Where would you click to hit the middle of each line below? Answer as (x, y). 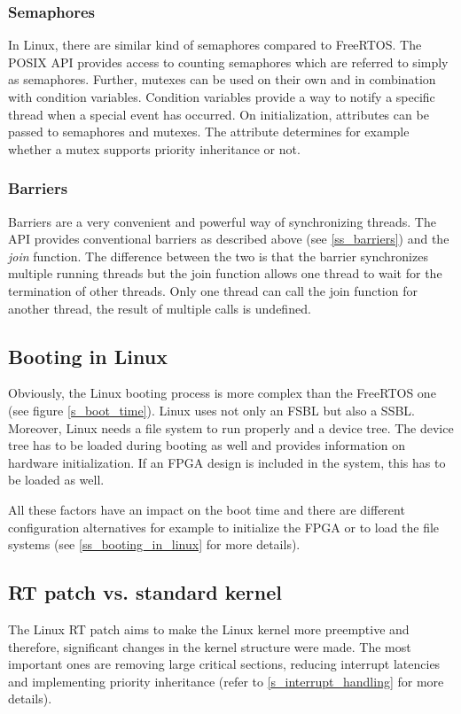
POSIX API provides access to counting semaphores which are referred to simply (228, 62)
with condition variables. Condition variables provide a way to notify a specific (222, 97)
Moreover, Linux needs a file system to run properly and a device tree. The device (231, 427)
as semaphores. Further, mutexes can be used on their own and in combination (222, 79)
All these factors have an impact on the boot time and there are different (207, 509)
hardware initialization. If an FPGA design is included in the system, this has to (227, 462)
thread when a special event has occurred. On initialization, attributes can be (219, 114)
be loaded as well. (56, 480)
